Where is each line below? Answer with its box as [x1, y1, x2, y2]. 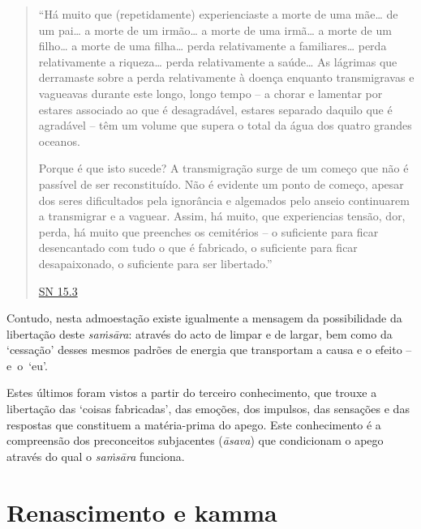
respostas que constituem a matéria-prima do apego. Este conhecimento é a [6, 416, 381, 433]
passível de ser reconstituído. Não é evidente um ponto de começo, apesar [38, 175, 404, 192]
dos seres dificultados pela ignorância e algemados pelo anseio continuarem [38, 191, 410, 208]
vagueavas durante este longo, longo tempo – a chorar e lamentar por [38, 84, 383, 101]
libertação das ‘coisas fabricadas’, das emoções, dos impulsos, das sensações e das [6, 400, 410, 417]
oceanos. [38, 132, 80, 149]
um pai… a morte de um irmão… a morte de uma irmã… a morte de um [38, 21, 392, 38]
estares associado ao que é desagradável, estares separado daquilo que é [38, 100, 393, 117]
